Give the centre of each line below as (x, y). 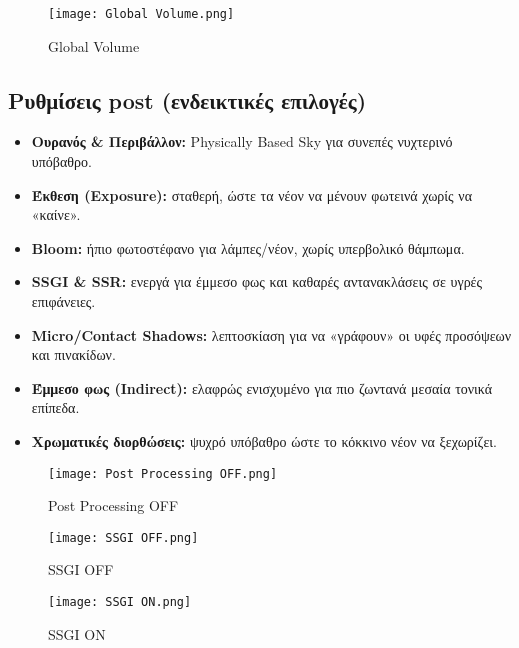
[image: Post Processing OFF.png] (163, 473)
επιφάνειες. (63, 301)
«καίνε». (56, 214)
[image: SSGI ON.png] (120, 602)
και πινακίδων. (73, 354)
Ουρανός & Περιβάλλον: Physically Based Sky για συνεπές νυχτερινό (242, 141)
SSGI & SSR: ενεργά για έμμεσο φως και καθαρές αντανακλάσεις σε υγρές (257, 281)
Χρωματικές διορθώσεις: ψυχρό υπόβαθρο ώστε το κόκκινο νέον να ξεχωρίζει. (264, 440)
